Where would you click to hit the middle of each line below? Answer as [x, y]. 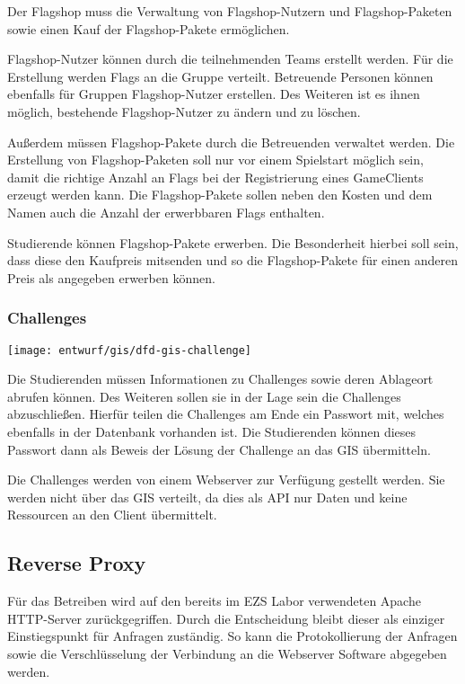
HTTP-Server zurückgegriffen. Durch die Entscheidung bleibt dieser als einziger [226, 618]
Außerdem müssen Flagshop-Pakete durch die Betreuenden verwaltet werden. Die [231, 142]
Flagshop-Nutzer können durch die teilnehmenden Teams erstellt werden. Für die [230, 59]
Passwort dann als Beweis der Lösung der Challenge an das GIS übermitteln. [219, 449]
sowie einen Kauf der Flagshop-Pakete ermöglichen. [149, 28]
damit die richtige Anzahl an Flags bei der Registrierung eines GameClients [215, 177]
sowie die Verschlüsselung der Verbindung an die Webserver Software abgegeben [227, 653]
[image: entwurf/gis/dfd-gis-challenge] [130, 350]
